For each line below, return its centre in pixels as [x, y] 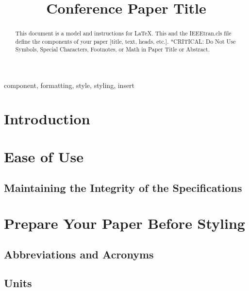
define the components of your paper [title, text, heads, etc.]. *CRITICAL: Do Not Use [125, 41]
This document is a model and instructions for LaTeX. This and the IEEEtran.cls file [123, 33]
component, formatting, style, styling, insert [69, 85]
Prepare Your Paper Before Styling [124, 223]
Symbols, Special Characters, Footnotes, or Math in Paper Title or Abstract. [112, 49]
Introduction [47, 118]
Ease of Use [44, 157]
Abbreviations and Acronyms [79, 254]
